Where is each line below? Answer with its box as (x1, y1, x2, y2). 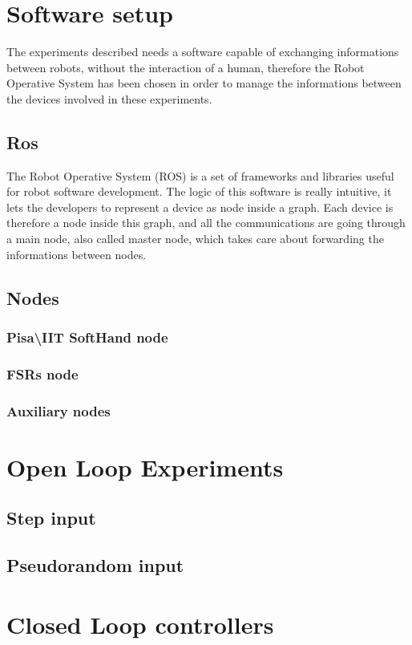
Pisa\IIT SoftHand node (6, 327, 168, 347)
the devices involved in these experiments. (6, 90, 212, 107)
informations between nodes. (6, 245, 147, 262)
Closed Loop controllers (6, 607, 274, 640)
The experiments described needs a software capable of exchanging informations (6, 43, 399, 60)
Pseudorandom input (6, 553, 184, 578)
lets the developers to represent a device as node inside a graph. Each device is (6, 198, 394, 215)
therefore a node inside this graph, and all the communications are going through (6, 214, 406, 231)
